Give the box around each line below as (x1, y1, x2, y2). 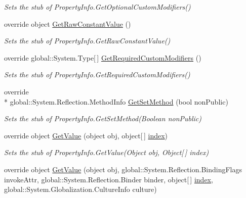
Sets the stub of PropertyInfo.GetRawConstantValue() (4, 35, 171, 46)
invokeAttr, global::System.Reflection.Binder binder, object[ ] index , (4, 174, 213, 184)
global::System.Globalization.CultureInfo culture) (4, 184, 157, 194)
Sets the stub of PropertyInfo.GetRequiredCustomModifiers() (4, 69, 190, 80)
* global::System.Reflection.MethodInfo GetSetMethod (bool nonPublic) (4, 96, 228, 107)
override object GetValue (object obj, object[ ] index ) (4, 130, 168, 140)
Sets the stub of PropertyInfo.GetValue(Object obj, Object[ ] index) (4, 147, 209, 158)
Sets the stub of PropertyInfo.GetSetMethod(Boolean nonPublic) (4, 113, 202, 124)
